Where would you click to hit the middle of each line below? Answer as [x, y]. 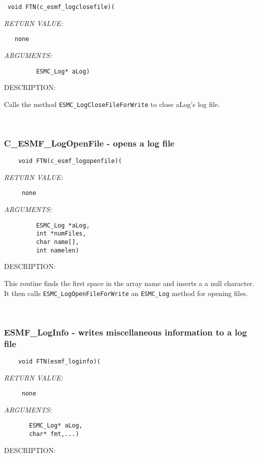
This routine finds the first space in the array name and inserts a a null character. [129, 283]
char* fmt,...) [54, 434]
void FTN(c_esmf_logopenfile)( [70, 161]
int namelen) [58, 250]
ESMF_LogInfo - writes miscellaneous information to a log [126, 332]
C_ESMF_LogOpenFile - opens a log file [89, 143]
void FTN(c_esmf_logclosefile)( [61, 7]
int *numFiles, [61, 234]
